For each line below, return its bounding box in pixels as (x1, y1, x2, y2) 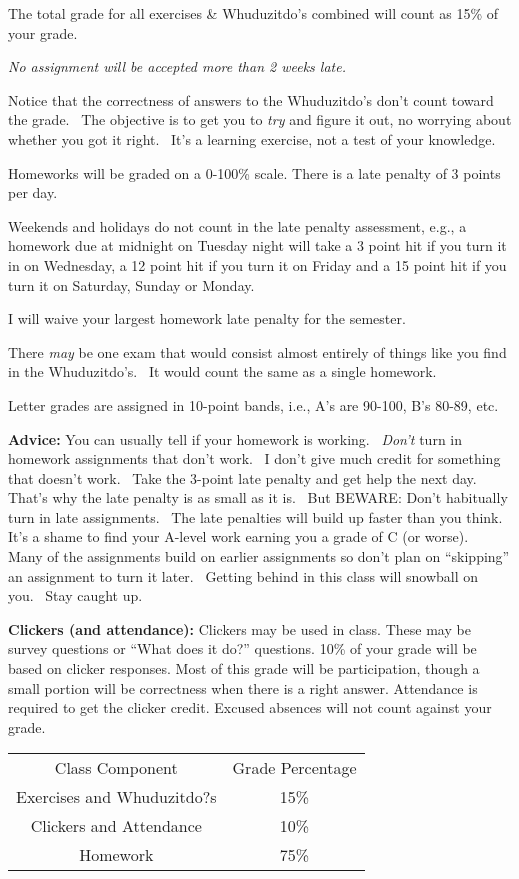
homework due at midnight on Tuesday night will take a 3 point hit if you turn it (8, 235, 507, 256)
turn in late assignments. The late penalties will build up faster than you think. (8, 506, 503, 527)
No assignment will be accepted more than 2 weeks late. (8, 56, 346, 77)
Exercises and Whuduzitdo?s (16, 785, 217, 809)
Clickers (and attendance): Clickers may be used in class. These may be (8, 618, 471, 639)
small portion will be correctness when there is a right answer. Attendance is (8, 677, 478, 698)
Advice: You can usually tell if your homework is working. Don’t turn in (8, 428, 463, 449)
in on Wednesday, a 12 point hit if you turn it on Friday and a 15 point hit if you (8, 254, 507, 275)
